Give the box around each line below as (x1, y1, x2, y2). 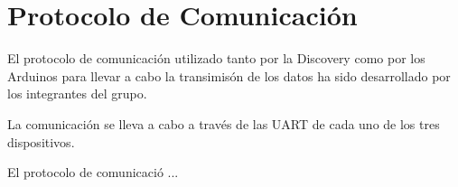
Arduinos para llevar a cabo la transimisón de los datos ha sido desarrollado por (7, 66, 451, 85)
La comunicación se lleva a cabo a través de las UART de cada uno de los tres (7, 114, 440, 133)
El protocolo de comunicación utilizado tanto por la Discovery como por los (7, 49, 425, 68)
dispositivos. (7, 132, 75, 151)
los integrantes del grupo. (7, 84, 147, 103)
